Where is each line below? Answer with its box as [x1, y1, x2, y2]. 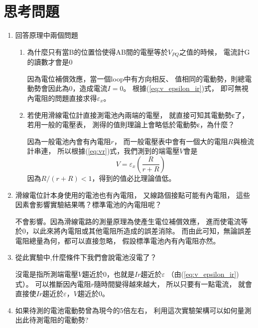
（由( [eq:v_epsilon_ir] [167, 269, 237, 279]
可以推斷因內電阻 [35, 278, 91, 289]
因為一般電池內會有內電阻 [27, 136, 111, 146]
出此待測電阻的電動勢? [15, 315, 89, 325]
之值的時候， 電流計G [179, 46, 250, 57]
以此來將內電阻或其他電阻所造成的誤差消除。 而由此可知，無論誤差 [32, 226, 252, 236]
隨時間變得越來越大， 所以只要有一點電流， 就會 [94, 278, 253, 289]
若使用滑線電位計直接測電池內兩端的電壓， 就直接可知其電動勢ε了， [27, 109, 249, 120]
